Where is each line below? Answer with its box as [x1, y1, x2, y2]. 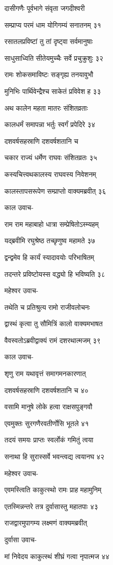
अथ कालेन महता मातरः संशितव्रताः [4, 102, 88, 113]
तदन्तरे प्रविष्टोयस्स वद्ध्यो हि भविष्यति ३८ [4, 268, 105, 279]
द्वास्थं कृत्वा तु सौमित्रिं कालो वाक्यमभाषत [4, 318, 103, 329]
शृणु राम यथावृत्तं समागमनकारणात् [4, 368, 86, 379]
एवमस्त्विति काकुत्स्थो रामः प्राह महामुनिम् [4, 484, 102, 495]
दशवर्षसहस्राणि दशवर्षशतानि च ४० [4, 385, 89, 395]
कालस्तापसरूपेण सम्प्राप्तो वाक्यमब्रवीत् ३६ [4, 185, 106, 196]
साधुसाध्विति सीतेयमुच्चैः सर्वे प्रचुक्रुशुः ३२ [4, 52, 104, 63]
